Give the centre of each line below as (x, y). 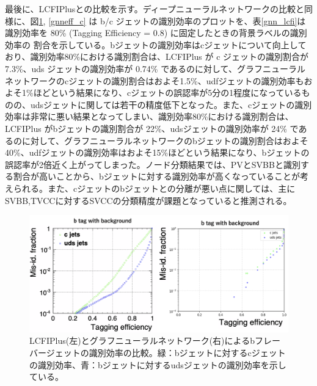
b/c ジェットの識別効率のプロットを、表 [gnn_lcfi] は (203, 20)
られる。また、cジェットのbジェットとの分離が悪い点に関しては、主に (154, 188)
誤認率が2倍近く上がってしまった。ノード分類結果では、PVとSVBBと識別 (153, 164)
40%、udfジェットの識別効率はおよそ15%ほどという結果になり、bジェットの (157, 152)
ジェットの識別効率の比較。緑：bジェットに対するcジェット (166, 352)
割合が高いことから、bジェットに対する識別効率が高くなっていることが (157, 176)
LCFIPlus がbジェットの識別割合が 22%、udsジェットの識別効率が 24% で (152, 128)
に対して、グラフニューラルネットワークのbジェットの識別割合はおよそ (165, 140)
